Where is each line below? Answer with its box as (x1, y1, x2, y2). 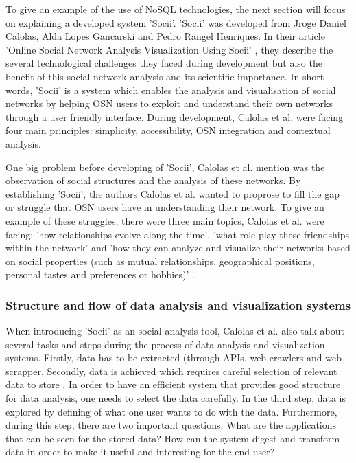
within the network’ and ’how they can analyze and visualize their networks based (5, 240, 351, 255)
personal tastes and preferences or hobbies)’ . (5, 267, 195, 282)
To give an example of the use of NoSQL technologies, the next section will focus (5, 2, 346, 16)
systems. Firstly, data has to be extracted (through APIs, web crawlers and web (5, 350, 342, 365)
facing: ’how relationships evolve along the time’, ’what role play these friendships (5, 227, 350, 241)
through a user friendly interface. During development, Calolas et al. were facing (5, 109, 344, 124)
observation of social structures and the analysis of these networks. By (5, 173, 301, 188)
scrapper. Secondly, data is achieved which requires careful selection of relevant (5, 363, 337, 378)
